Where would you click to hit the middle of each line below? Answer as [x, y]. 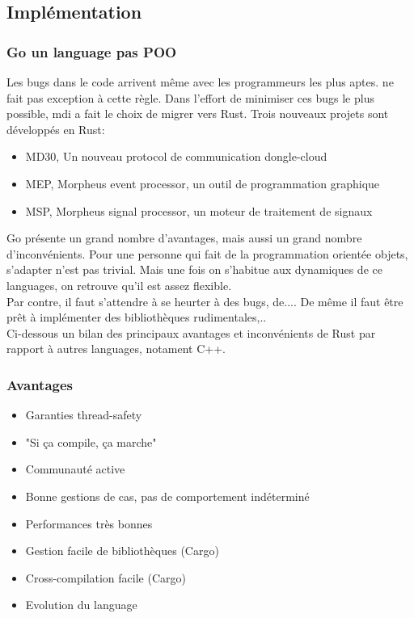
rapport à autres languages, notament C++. [116, 349]
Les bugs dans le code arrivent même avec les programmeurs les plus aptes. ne [200, 82]
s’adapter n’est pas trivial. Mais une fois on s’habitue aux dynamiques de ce [194, 269]
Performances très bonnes [89, 523]
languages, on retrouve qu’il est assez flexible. [119, 285]
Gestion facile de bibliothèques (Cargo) [122, 551]
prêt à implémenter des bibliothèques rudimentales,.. [137, 317]
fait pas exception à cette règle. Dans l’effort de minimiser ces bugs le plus [190, 97]
